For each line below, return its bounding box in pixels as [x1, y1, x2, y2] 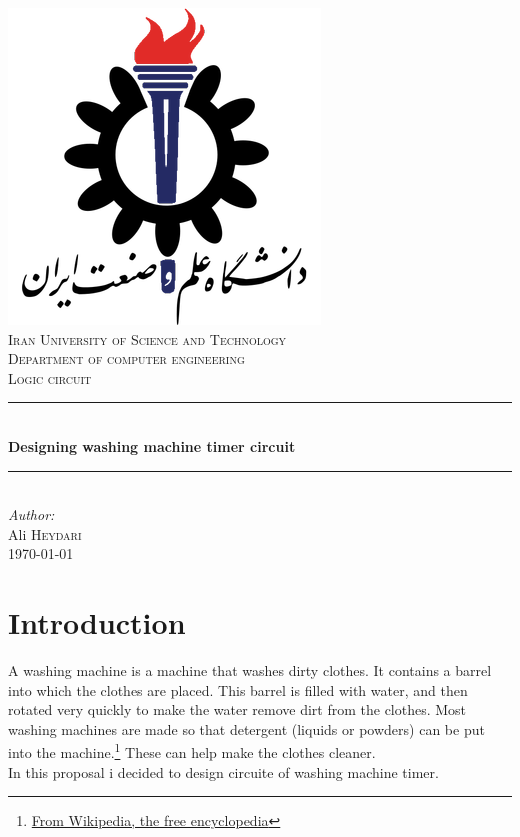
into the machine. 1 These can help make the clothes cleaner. [8, 739, 376, 763]
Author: [8, 504, 55, 525]
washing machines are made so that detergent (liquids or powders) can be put [8, 718, 485, 739]
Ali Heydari [8, 523, 82, 544]
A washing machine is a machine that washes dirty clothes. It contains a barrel [8, 660, 492, 681]
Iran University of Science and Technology [8, 328, 287, 349]
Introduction [8, 602, 186, 643]
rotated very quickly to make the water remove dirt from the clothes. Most [8, 699, 467, 720]
